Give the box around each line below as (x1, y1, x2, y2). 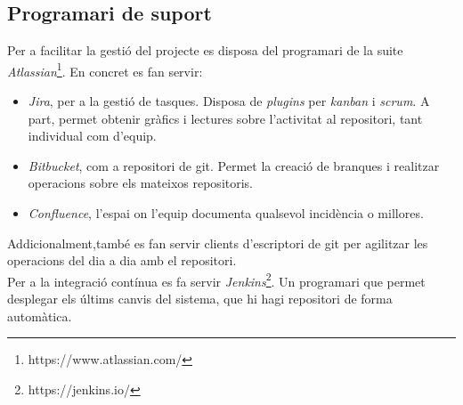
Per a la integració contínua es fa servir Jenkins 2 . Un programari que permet (7, 269, 426, 290)
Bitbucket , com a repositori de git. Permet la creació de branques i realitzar (28, 156, 440, 174)
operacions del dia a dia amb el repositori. (7, 251, 237, 270)
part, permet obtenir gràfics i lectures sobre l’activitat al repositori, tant (28, 109, 423, 127)
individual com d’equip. (28, 126, 157, 145)
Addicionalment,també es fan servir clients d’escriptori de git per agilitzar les (7, 233, 428, 252)
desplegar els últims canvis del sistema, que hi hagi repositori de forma (7, 289, 393, 308)
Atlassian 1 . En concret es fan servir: (7, 59, 203, 80)
